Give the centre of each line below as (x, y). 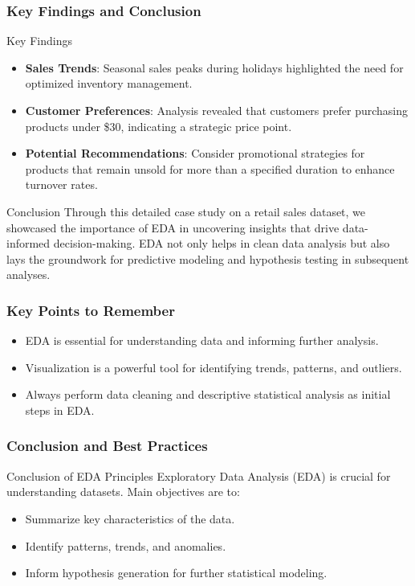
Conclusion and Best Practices (107, 446)
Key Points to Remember (91, 310)
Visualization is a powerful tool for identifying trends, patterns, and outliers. (214, 367)
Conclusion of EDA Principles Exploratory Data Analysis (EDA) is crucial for (199, 475)
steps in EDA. (60, 410)
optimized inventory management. (109, 83)
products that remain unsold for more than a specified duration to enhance (210, 168)
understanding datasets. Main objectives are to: (123, 492)
